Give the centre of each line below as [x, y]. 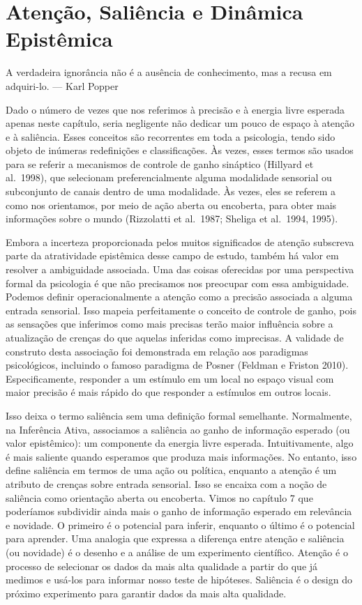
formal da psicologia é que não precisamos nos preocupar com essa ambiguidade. [178, 283]
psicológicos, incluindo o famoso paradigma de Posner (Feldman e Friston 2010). [177, 365]
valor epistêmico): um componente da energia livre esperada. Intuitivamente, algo [180, 443]
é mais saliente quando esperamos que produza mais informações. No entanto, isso [181, 456]
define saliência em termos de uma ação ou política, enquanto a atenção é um [171, 470]
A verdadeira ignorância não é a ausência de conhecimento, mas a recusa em [169, 72]
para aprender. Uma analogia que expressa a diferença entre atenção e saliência [175, 538]
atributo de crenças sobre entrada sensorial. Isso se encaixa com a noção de [166, 483]
